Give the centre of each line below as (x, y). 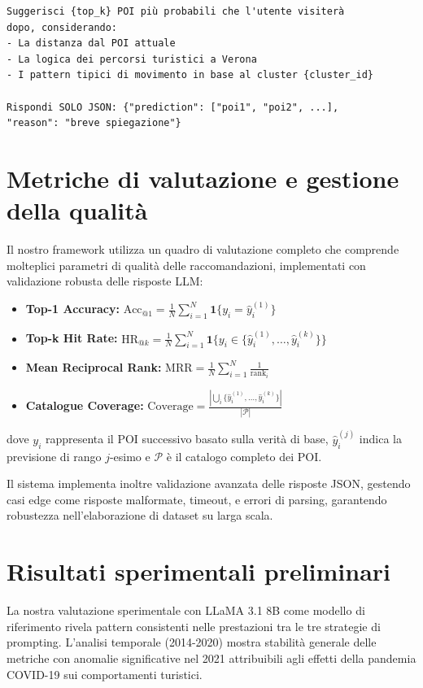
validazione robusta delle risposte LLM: (105, 281)
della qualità (77, 210)
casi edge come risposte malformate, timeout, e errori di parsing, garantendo (197, 499)
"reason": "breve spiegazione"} (94, 123)
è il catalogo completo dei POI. (244, 456)
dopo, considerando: (62, 27)
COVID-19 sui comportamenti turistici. (105, 674)
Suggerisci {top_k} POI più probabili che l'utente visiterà (176, 11)
